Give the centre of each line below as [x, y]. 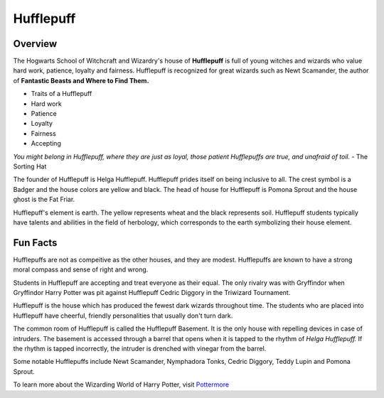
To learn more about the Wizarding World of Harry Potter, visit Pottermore [121, 384]
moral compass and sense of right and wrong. [81, 269]
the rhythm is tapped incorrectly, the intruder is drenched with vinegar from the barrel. [140, 348]
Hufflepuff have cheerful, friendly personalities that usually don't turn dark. [123, 316]
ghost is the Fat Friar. [44, 200]
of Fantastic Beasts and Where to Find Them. [81, 80]
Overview [35, 44]
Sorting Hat [30, 166]
